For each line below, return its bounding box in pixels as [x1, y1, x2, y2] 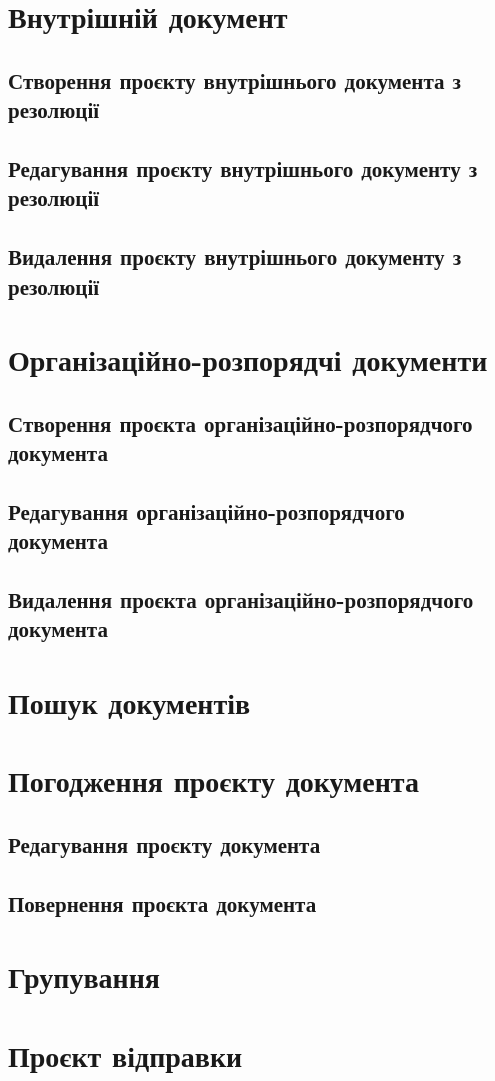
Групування [8, 956, 160, 997]
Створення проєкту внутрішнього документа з [8, 64, 461, 95]
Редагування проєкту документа [8, 828, 321, 859]
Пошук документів [8, 681, 251, 722]
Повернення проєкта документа [8, 887, 317, 918]
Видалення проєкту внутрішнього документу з [8, 241, 462, 272]
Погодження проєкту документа [8, 760, 419, 801]
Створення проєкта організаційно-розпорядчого [8, 407, 473, 438]
